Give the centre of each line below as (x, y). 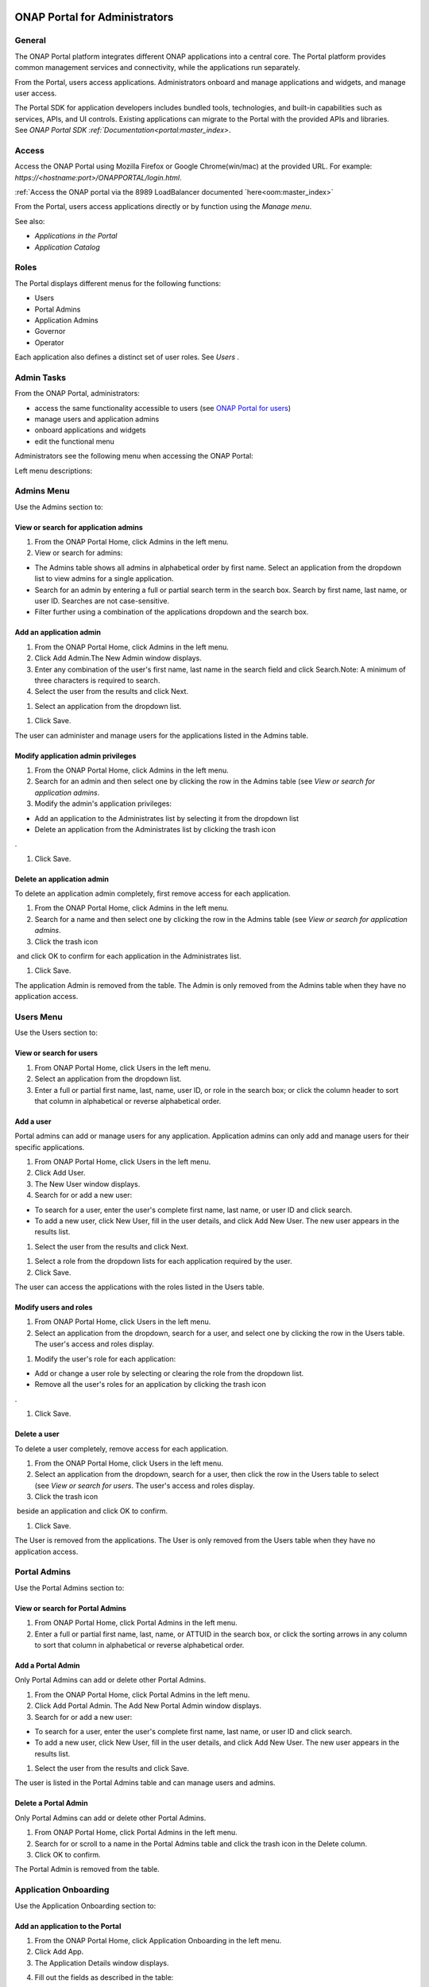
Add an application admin (58, 633)
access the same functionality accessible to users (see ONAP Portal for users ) (163, 408)
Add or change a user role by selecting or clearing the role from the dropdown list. (169, 1373)
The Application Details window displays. (102, 1962)
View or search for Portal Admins (71, 1608)
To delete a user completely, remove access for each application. (122, 1449)
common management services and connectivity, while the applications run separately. (158, 68)
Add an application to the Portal (68, 1926)
